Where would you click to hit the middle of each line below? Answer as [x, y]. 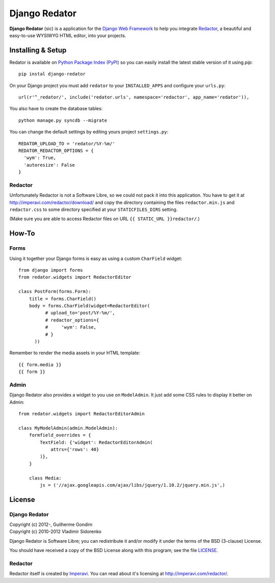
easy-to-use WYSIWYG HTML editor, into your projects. [68, 35]
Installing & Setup [38, 50]
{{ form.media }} [40, 365]
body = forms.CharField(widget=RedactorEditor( [89, 306]
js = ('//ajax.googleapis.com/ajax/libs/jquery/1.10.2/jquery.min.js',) [133, 485]
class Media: [45, 478]
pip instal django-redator [52, 74]
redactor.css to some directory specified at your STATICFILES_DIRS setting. [93, 209]
